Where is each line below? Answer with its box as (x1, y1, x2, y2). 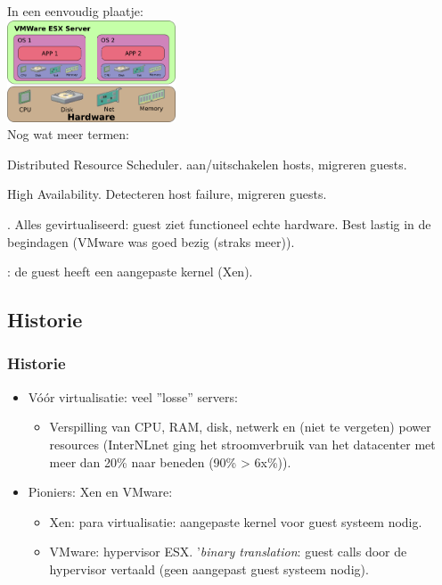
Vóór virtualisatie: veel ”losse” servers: (28, 387, 238, 406)
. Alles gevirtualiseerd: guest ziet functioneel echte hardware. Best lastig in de (7, 214, 431, 233)
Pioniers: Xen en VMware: (28, 482, 173, 501)
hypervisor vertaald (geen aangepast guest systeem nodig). (49, 559, 369, 578)
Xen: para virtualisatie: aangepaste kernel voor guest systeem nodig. (49, 512, 422, 531)
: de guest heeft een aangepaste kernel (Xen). (7, 262, 253, 281)
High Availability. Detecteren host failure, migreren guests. (7, 185, 327, 203)
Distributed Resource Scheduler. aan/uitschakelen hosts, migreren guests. (7, 154, 407, 173)
